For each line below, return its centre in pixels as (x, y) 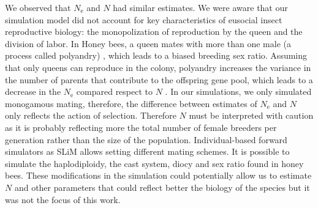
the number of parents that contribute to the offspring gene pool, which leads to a (159, 79)
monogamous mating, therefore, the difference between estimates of (131, 103)
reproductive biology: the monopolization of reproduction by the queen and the (154, 32)
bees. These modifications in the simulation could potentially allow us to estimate (158, 175)
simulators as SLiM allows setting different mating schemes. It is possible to (147, 151)
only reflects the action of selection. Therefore (91, 115)
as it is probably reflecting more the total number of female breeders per (141, 127)
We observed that (38, 7)
